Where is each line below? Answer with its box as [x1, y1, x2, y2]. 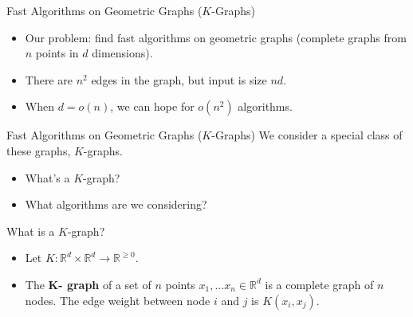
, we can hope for [110, 98, 195, 115]
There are [25, 71, 73, 88]
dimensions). [92, 45, 153, 61]
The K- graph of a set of [25, 276, 151, 292]
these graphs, [6, 142, 71, 158]
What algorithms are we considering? [25, 196, 207, 213]
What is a [6, 222, 55, 239]
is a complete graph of [265, 276, 374, 292]
